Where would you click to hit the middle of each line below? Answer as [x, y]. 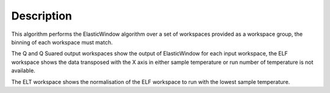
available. [24, 71]
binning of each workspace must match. [62, 42]
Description [42, 16]
